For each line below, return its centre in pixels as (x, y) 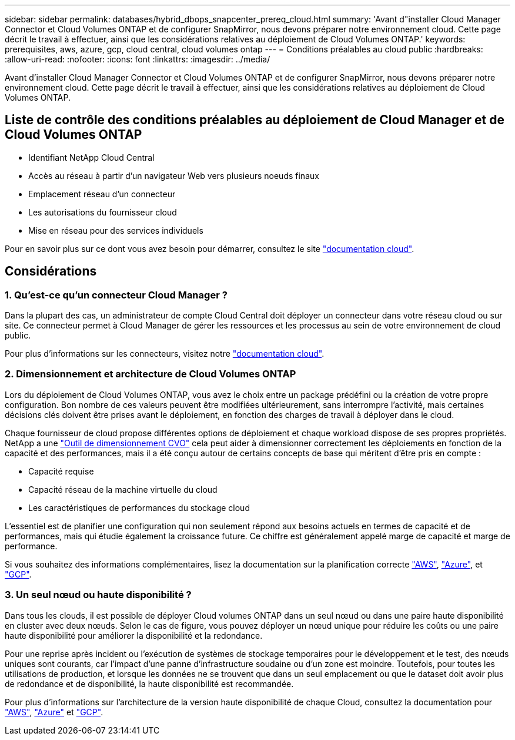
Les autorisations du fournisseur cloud (103, 212)
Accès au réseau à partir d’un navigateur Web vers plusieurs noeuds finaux (174, 175)
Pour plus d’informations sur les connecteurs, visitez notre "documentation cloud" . (165, 354)
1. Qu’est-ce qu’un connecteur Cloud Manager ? (116, 295)
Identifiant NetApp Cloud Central (91, 157)
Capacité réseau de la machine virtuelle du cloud (123, 489)
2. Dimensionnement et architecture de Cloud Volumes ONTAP (151, 374)
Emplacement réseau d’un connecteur (102, 194)
